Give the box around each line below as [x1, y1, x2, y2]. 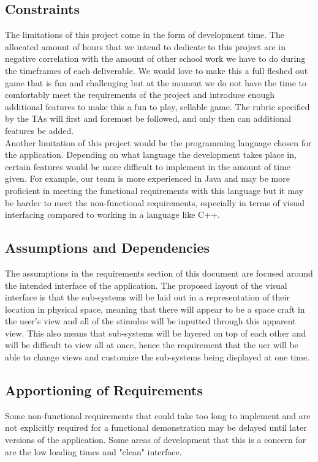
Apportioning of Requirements [5, 381, 203, 400]
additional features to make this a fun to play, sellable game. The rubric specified [5, 100, 310, 113]
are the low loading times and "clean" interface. [5, 445, 182, 458]
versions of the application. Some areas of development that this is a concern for [5, 433, 306, 446]
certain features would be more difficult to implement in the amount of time [5, 160, 291, 173]
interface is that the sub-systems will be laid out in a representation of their [5, 291, 290, 304]
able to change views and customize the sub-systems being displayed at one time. [5, 351, 310, 363]
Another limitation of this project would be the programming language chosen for [5, 136, 312, 149]
